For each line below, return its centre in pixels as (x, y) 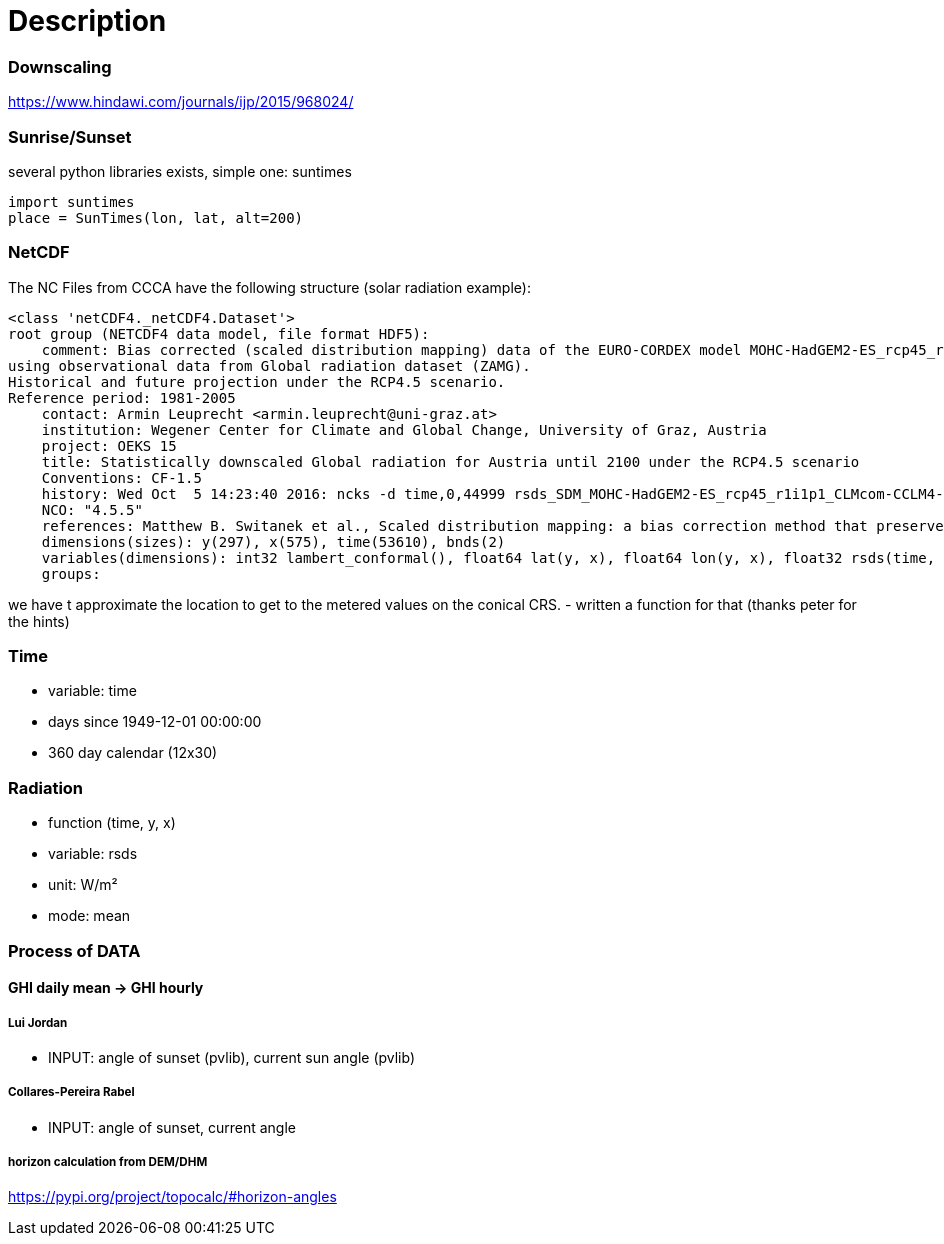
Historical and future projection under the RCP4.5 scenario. (257, 381)
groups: (71, 573)
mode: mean (89, 916)
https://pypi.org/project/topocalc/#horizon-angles (172, 1197)
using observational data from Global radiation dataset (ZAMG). (269, 365)
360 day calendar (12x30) (133, 753)
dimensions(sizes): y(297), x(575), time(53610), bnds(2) (273, 541)
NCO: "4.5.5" (92, 509)
